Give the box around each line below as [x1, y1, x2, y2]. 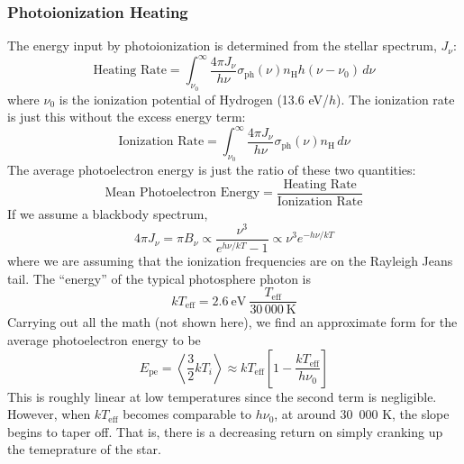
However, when [7, 405, 91, 423]
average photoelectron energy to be [7, 330, 201, 349]
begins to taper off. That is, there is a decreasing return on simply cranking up [7, 422, 443, 441]
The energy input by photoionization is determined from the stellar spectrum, [7, 36, 437, 55]
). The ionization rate [336, 89, 455, 108]
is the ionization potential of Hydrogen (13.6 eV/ [59, 89, 329, 108]
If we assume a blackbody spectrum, [7, 205, 208, 223]
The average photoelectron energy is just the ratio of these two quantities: [7, 160, 416, 179]
